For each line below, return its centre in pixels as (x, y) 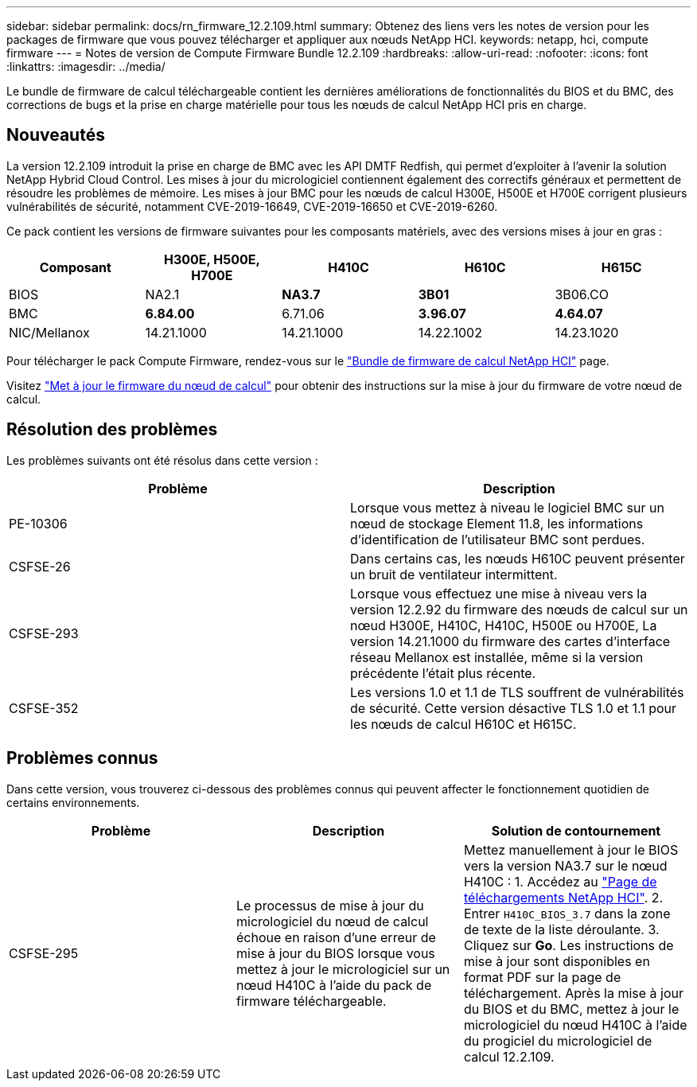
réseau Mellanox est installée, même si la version (497, 657)
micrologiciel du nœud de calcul (332, 921)
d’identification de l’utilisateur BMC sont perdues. (498, 539)
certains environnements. (73, 802)
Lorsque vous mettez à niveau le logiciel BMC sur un (507, 507)
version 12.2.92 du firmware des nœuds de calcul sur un (519, 609)
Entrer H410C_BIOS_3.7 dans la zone (567, 913)
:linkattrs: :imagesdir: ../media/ (86, 66)
